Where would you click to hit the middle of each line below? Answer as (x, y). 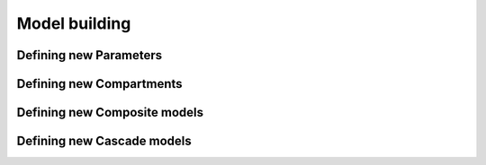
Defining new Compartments (100, 84)
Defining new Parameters (90, 55)
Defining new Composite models (110, 113)
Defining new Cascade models (104, 141)
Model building (74, 23)
